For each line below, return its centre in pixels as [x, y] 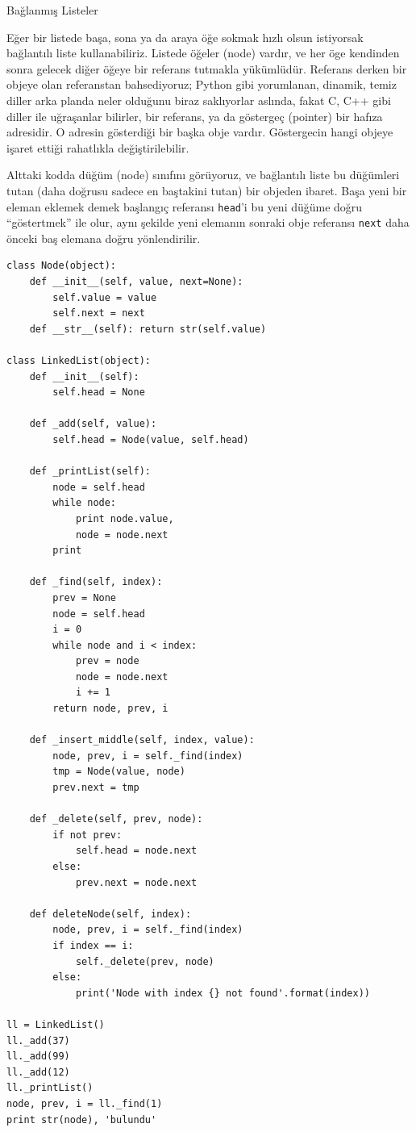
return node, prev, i [110, 709]
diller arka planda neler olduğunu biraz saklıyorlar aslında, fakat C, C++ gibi [199, 100]
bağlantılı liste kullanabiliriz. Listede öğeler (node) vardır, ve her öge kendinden [203, 53]
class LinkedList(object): [79, 361]
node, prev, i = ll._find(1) [85, 1103]
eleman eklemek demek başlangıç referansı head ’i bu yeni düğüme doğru [185, 206]
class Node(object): [62, 266]
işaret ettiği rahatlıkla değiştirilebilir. [98, 147]
